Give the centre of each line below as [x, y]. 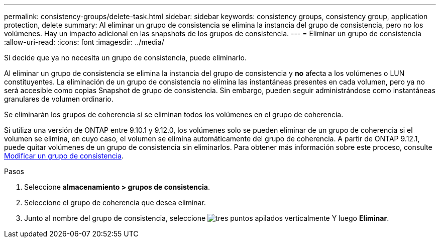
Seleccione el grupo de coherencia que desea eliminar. [115, 203]
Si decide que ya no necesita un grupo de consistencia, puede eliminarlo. [125, 58]
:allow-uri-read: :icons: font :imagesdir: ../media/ [84, 42]
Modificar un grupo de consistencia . [64, 156]
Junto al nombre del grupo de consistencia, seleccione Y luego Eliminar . [207, 218]
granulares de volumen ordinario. [59, 99]
